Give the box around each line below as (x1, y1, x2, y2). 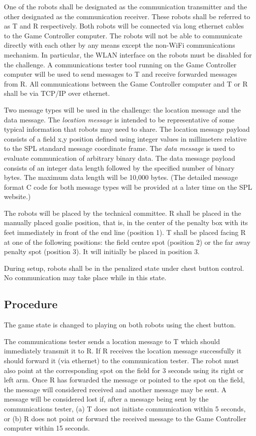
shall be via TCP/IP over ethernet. (4, 88, 110, 98)
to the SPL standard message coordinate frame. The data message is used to (4, 143, 235, 153)
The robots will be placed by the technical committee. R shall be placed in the (4, 207, 241, 218)
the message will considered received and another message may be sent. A (4, 384, 226, 394)
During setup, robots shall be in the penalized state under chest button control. (4, 262, 244, 273)
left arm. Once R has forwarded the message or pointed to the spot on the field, (4, 375, 245, 385)
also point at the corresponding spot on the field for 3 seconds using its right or (4, 365, 244, 375)
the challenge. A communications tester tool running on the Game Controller (4, 59, 237, 69)
